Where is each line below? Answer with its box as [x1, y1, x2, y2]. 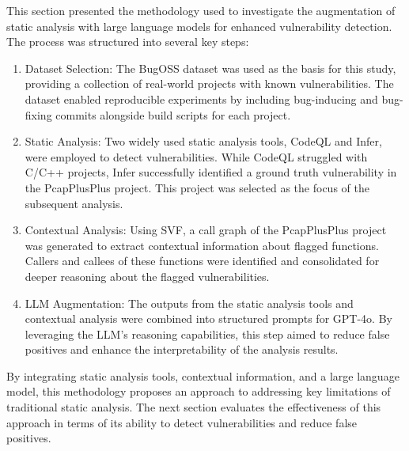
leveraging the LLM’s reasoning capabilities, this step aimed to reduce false [25, 325, 390, 342]
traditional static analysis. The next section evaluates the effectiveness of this [6, 399, 381, 415]
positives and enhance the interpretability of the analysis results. [25, 341, 339, 358]
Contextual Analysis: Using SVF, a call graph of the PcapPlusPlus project [25, 222, 387, 238]
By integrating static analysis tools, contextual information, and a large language [6, 367, 400, 384]
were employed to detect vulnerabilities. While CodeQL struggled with [25, 148, 368, 165]
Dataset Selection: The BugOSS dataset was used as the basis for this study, [25, 59, 396, 76]
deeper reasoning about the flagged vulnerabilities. [25, 267, 270, 284]
